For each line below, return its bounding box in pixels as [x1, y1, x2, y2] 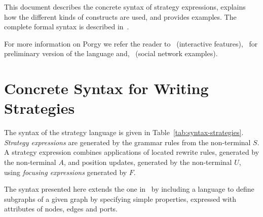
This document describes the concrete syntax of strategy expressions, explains [4, 2, 246, 12]
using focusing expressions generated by [4, 166, 127, 177]
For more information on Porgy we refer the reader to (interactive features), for [4, 38, 258, 49]
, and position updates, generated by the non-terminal [63, 157, 232, 167]
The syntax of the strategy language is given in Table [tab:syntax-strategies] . [4, 127, 244, 138]
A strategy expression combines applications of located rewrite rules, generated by [4, 147, 259, 157]
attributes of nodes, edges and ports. [4, 203, 118, 214]
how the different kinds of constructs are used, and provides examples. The [4, 11, 237, 22]
